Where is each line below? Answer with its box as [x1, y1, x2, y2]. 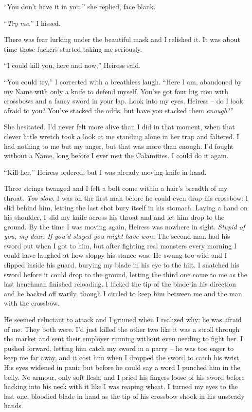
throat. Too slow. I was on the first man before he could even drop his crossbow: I [4, 192, 248, 203]
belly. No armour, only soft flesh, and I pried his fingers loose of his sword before [4, 371, 245, 382]
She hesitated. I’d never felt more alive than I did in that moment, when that [4, 122, 235, 132]
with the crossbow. [4, 298, 60, 308]
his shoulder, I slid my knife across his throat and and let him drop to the [4, 212, 224, 222]
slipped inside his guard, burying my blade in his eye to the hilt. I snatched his [4, 260, 239, 270]
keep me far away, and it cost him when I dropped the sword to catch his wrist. [4, 352, 241, 363]
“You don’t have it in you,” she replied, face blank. [4, 1, 156, 11]
